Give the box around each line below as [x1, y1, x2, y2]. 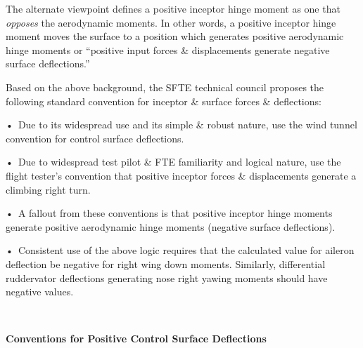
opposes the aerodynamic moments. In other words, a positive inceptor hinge [6, 15, 336, 29]
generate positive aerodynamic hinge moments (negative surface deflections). [6, 219, 336, 234]
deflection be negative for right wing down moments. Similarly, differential [6, 256, 326, 271]
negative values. [6, 284, 74, 299]
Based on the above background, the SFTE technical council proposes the [6, 79, 324, 94]
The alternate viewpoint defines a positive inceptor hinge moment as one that [6, 1, 340, 15]
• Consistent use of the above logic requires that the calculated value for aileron [6, 243, 355, 257]
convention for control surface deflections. [6, 130, 184, 145]
